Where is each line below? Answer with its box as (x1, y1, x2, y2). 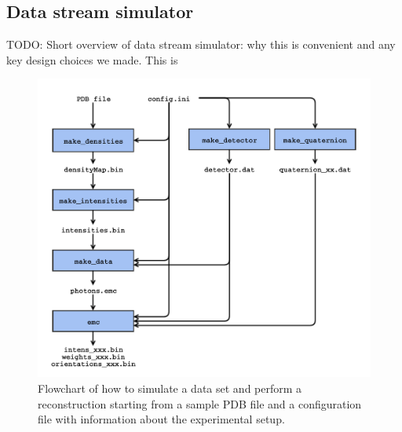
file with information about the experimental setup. (38, 411, 285, 427)
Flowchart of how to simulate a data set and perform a (38, 380, 302, 397)
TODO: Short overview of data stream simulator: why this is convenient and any (6, 36, 396, 53)
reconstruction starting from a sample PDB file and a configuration (38, 395, 362, 412)
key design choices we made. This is (6, 51, 178, 68)
